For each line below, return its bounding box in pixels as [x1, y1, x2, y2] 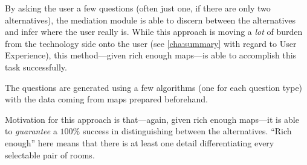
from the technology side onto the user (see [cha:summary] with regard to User [5, 37, 297, 49]
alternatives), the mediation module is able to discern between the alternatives [5, 13, 296, 26]
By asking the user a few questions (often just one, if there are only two [5, 2, 271, 14]
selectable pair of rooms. [5, 148, 95, 161]
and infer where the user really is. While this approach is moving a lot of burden [5, 25, 303, 38]
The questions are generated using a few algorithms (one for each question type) [5, 81, 303, 93]
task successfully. [5, 60, 67, 73]
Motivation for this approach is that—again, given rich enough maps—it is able [5, 113, 299, 125]
